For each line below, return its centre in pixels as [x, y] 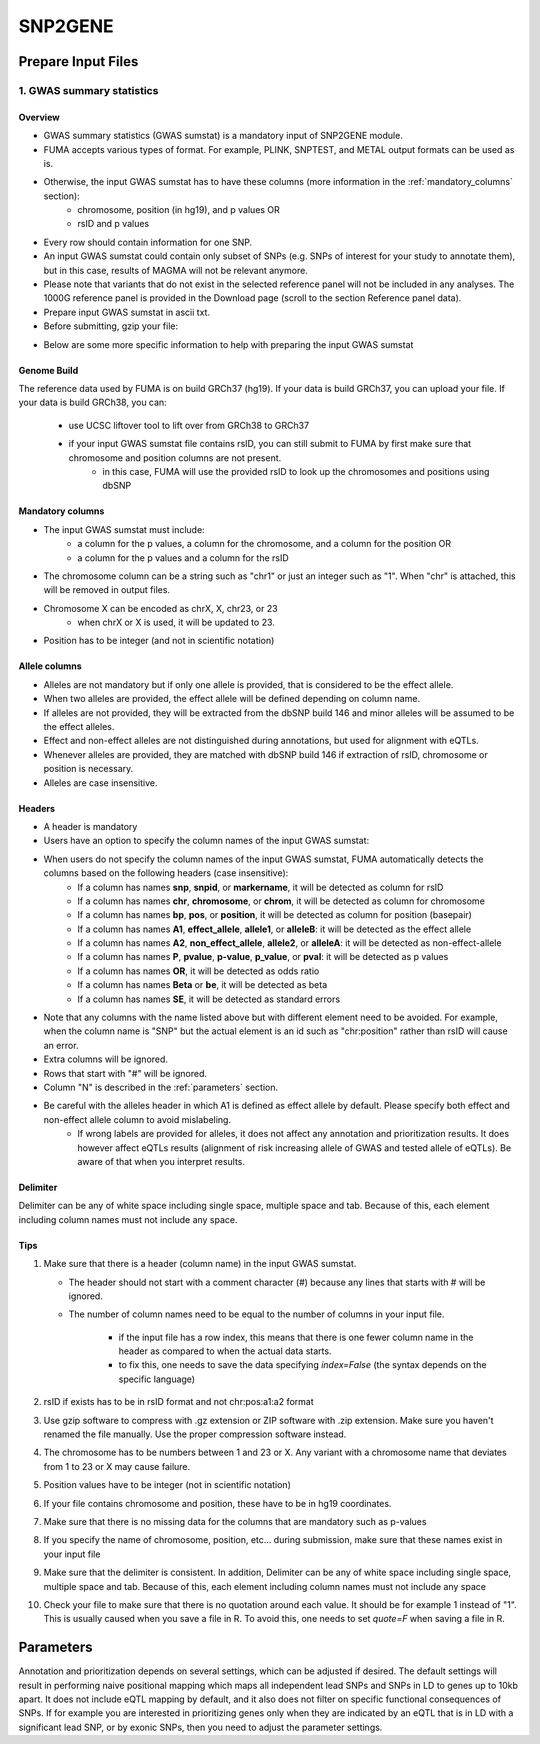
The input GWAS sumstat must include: [124, 529]
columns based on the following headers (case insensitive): [166, 873]
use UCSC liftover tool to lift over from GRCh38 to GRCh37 [189, 425]
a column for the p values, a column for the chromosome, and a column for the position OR [264, 544]
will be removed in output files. [106, 590]
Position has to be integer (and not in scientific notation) [159, 641]
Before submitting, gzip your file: [111, 326]
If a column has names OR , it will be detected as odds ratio [198, 971]
